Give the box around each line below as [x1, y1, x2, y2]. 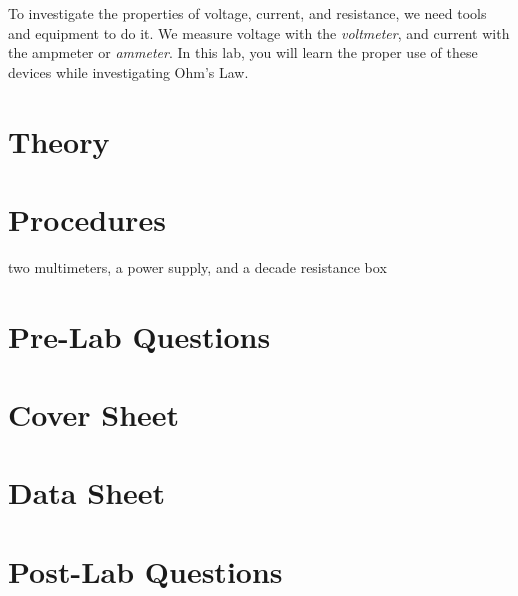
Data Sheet [8, 472, 166, 513]
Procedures [8, 198, 166, 239]
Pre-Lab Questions [8, 315, 271, 356]
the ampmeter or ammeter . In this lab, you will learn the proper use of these [8, 42, 478, 63]
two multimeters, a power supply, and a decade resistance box [8, 256, 387, 277]
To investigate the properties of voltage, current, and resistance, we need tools [8, 3, 487, 23]
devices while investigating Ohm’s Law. [8, 61, 249, 82]
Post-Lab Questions [8, 550, 283, 591]
